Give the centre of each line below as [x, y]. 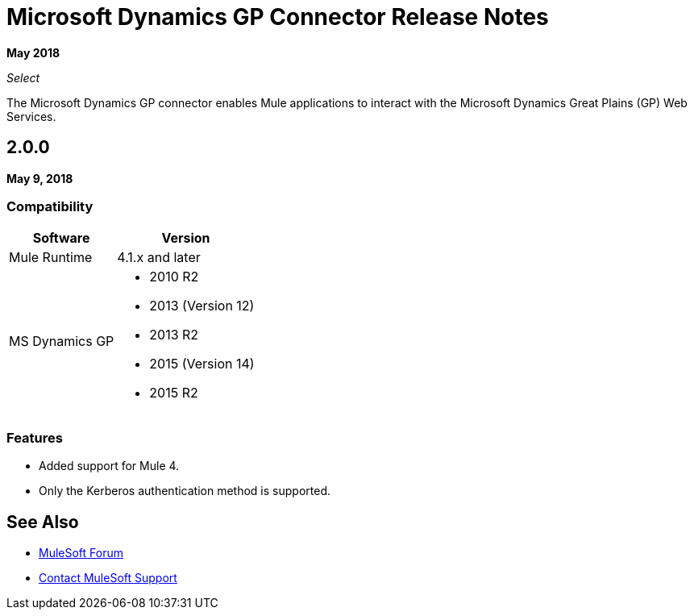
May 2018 [33, 52]
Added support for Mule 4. [109, 466]
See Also [43, 522]
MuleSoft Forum [81, 552]
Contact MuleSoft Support [108, 577]
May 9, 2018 [40, 178]
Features [35, 437]
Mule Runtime [51, 258]
